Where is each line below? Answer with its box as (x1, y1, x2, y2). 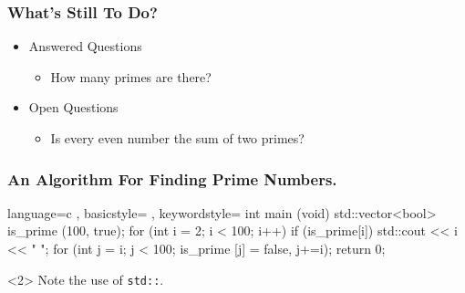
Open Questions (28, 98, 119, 117)
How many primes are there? (50, 67, 212, 86)
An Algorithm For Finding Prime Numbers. (7, 167, 337, 190)
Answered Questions (28, 37, 142, 56)
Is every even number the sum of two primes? (50, 129, 305, 147)
